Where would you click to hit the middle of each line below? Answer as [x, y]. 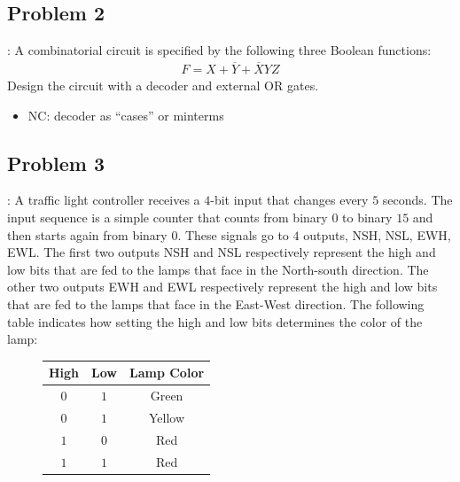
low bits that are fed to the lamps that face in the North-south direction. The [218, 269]
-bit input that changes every [289, 200]
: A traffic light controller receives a [104, 200]
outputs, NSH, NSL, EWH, [377, 234]
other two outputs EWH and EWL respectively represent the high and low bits [222, 287]
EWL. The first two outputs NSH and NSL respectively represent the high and [222, 252]
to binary [367, 218]
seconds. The [417, 200]
